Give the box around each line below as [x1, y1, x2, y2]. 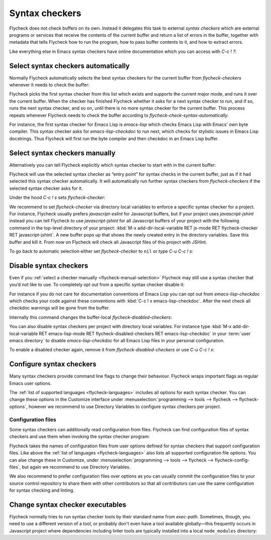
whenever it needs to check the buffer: [9, 82, 90, 88]
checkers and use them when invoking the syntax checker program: [9, 433, 150, 440]
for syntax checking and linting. [9, 487, 75, 493]
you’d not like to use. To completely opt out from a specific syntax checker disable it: [9, 282, 185, 288]
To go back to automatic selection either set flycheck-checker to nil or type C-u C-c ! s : [9, 248, 193, 254]
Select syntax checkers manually [9, 148, 115, 157]
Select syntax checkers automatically [9, 61, 130, 70]
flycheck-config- [214, 457, 250, 463]
